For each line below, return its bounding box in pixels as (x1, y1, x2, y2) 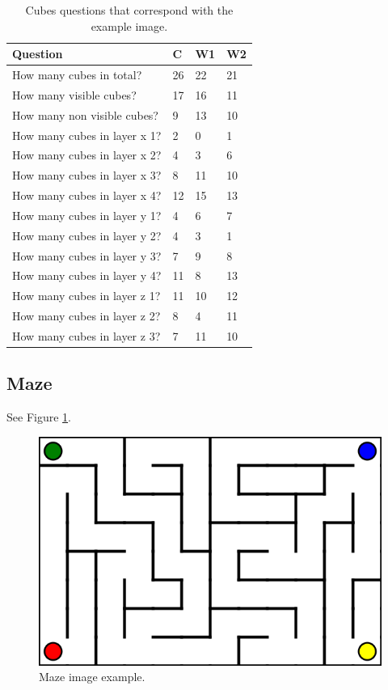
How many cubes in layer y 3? (12, 247, 162, 264)
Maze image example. (39, 668, 145, 685)
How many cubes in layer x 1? (12, 126, 162, 143)
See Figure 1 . (6, 408, 71, 425)
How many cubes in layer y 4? (12, 267, 162, 284)
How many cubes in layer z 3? (12, 328, 161, 344)
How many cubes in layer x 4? (12, 187, 162, 204)
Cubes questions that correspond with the (25, 2, 234, 18)
